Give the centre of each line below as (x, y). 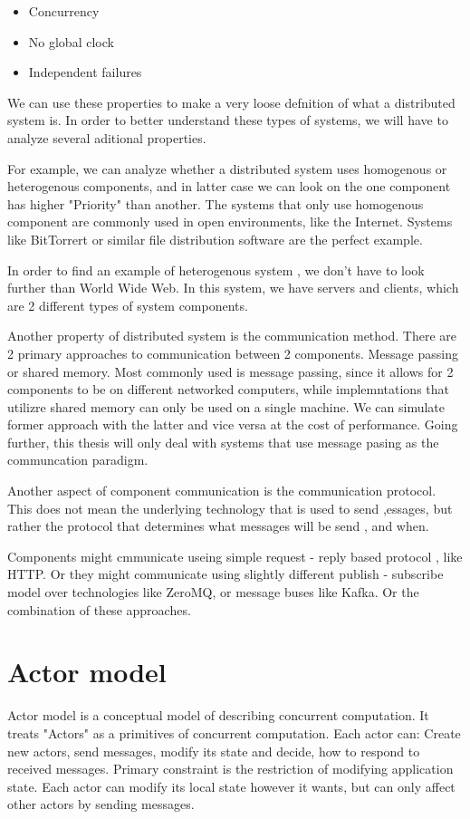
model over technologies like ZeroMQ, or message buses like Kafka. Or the (213, 592)
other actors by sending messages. (101, 804)
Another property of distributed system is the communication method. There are (232, 336)
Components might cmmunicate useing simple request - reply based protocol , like (235, 556)
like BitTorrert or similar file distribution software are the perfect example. (215, 239)
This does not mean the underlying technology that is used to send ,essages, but (230, 508)
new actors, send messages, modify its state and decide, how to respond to (214, 751)
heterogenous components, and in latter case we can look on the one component (229, 186)
